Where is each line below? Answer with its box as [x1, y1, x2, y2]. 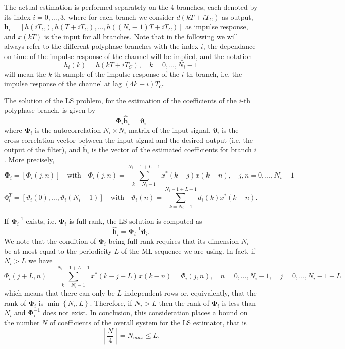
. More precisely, [4, 154, 55, 164]
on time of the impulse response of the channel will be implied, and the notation [4, 50, 252, 61]
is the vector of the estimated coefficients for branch [91, 144, 252, 155]
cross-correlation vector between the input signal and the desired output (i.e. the [4, 134, 253, 145]
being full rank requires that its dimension [108, 235, 239, 246]
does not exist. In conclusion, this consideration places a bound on [42, 307, 248, 318]
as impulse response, [185, 21, 248, 32]
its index [4, 11, 31, 22]
